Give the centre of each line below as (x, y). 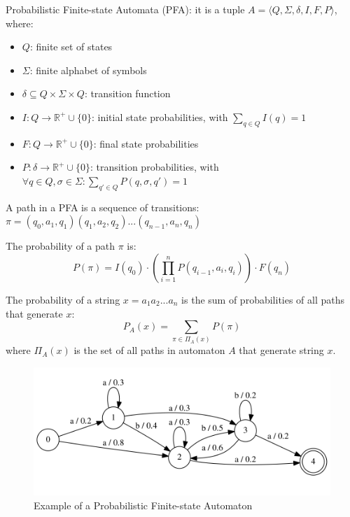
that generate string (281, 350)
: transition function (127, 93)
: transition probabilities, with (154, 167)
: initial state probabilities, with (160, 116)
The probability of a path (61, 246)
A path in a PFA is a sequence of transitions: (103, 207)
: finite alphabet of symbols (88, 70)
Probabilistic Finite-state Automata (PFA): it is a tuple (125, 9)
